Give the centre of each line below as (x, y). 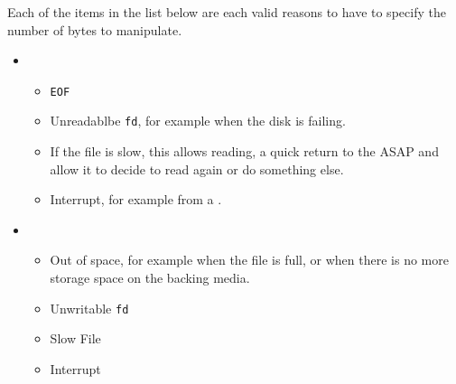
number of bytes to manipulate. (95, 29)
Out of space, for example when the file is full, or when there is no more (249, 260)
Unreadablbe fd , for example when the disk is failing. (198, 121)
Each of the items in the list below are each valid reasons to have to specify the (227, 12)
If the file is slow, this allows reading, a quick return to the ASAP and (244, 151)
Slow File (75, 338)
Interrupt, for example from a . (136, 199)
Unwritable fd (89, 308)
